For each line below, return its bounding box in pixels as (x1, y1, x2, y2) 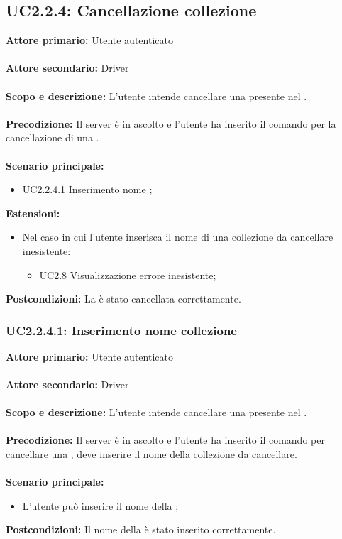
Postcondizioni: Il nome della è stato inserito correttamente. (6, 522, 276, 537)
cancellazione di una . (6, 130, 99, 145)
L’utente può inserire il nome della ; (22, 498, 179, 513)
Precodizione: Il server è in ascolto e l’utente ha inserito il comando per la (6, 116, 336, 131)
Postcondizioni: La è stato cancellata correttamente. (6, 291, 241, 306)
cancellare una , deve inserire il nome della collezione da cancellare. (6, 447, 297, 462)
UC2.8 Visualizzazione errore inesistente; (39, 267, 216, 282)
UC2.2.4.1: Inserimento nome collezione (6, 321, 237, 339)
